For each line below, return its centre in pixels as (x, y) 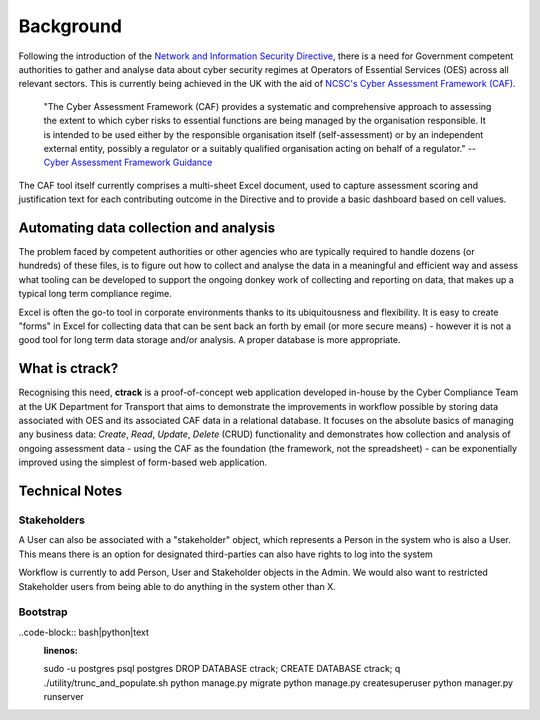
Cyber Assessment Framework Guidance (128, 162)
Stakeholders (51, 520)
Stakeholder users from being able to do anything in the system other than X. (177, 586)
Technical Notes (70, 490)
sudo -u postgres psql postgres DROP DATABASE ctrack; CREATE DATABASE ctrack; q (222, 669)
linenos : (61, 651)
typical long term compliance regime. (95, 294)
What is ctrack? (68, 368)
